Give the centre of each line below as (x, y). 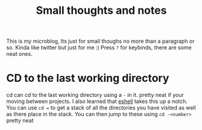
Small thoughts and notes (101, 11)
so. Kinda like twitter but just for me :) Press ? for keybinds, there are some (99, 48)
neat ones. (20, 54)
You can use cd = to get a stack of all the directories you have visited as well (101, 108)
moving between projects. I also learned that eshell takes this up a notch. (97, 101)
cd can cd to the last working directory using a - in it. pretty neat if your (95, 95)
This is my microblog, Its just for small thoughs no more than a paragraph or (100, 41)
